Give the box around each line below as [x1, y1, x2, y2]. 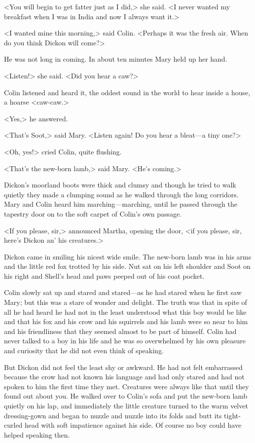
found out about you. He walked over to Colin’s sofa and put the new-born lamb [4, 391, 248, 401]
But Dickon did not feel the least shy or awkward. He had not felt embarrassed [4, 362, 243, 372]
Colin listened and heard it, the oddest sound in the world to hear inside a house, [4, 87, 251, 97]
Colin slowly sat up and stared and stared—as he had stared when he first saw [4, 287, 242, 297]
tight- [224, 410, 241, 420]
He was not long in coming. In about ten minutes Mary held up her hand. [4, 54, 227, 64]
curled [4, 420, 23, 430]
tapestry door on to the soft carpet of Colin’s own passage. [4, 208, 182, 219]
